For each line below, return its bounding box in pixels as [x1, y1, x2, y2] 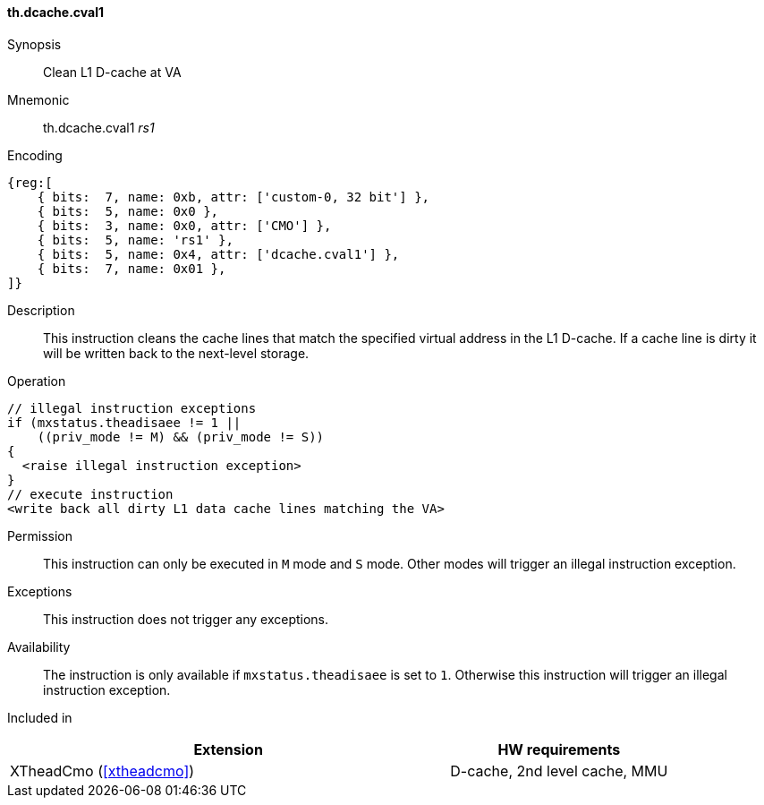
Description [7, 302, 75, 318]
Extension [193, 740, 263, 758]
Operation [7, 373, 66, 389]
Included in [7, 709, 72, 725]
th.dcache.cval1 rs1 [43, 119, 155, 135]
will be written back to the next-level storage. [43, 345, 310, 361]
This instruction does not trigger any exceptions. [43, 611, 329, 627]
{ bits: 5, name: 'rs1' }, [37, 232, 233, 247]
